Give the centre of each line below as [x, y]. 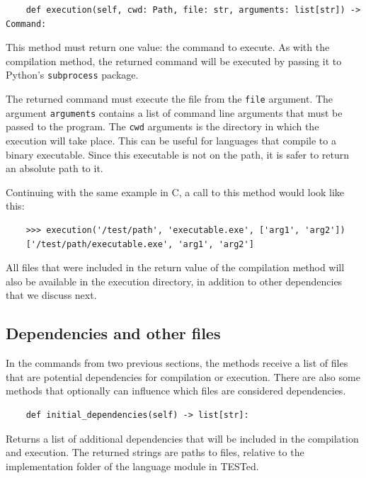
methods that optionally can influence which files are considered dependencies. [176, 391]
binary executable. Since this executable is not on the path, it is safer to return [178, 154]
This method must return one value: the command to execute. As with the [168, 47]
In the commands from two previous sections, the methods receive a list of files [177, 363]
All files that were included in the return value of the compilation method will [175, 267]
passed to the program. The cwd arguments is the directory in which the [162, 126]
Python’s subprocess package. [72, 75]
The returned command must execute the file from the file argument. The [170, 99]
